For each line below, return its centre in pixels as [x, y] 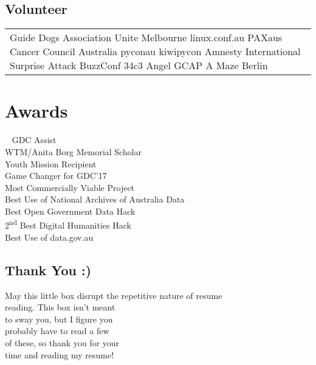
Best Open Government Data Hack [70, 211]
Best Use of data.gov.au [49, 237]
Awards [36, 111]
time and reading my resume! [60, 354]
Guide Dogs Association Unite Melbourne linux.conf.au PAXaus [146, 38]
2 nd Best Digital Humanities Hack [68, 224]
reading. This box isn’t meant [60, 307]
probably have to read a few [57, 331]
